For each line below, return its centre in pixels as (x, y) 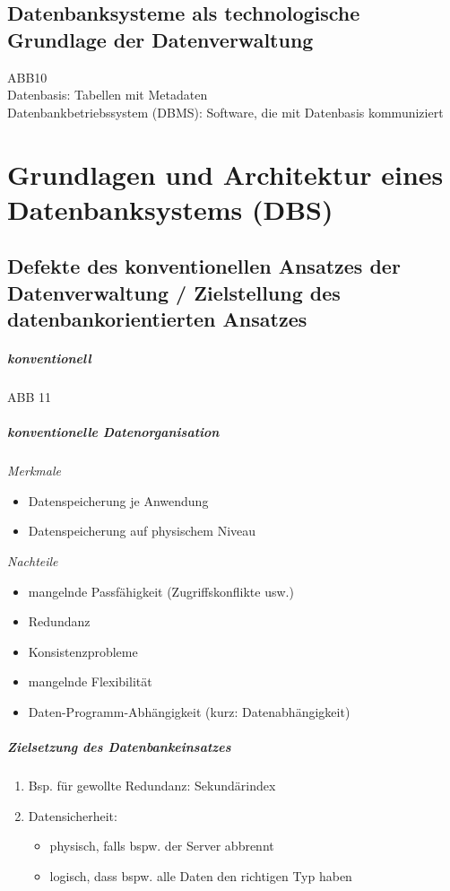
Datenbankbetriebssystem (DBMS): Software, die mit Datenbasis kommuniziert (225, 112)
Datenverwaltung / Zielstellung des (174, 292)
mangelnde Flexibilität (90, 681)
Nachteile (33, 561)
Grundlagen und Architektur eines (225, 174)
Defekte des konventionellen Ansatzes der (204, 266)
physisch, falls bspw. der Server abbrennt (162, 846)
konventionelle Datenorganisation (113, 432)
